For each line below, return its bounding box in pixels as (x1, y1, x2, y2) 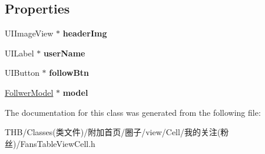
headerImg (62, 27, 107, 39)
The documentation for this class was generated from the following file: (5, 106, 261, 118)
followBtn (49, 66, 90, 79)
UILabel (5, 46, 34, 59)
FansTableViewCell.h (20, 137, 95, 149)
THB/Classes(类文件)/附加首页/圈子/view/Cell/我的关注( (5, 126, 221, 138)
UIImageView (5, 27, 54, 39)
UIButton (5, 66, 39, 79)
